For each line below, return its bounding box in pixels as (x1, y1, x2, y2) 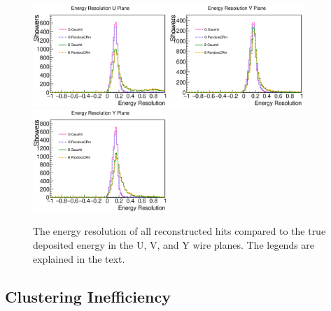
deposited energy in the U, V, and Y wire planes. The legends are (33, 238, 315, 252)
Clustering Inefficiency (5, 285, 171, 307)
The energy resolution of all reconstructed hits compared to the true (33, 224, 326, 238)
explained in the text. (33, 251, 125, 266)
